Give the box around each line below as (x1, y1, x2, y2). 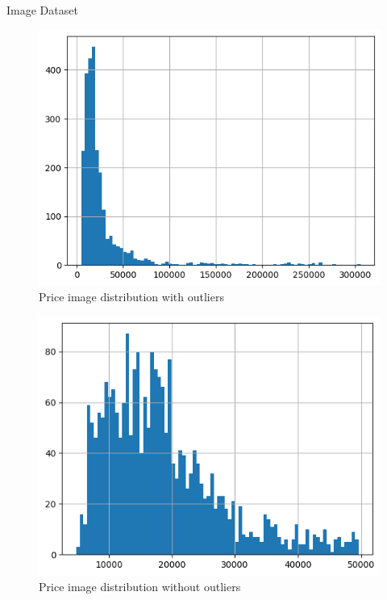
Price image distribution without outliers (39, 578, 241, 595)
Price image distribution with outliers (39, 288, 224, 305)
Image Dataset (6, 2, 78, 18)
